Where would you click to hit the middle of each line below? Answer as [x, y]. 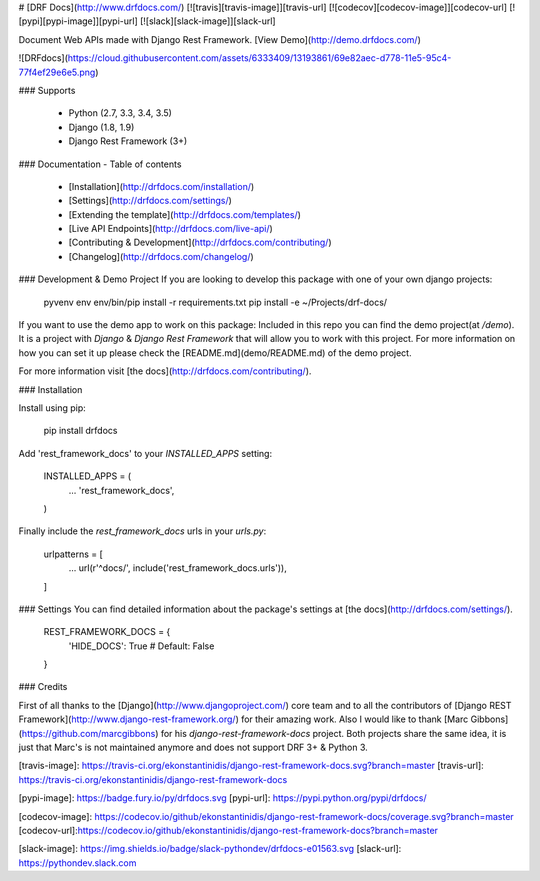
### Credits [43, 687]
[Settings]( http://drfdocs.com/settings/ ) [150, 201]
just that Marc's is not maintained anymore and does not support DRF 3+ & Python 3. [193, 747]
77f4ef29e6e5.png [57, 72]
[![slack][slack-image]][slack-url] [208, 21]
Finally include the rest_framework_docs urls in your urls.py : [142, 531]
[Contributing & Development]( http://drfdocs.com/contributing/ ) [200, 242]
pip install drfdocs [80, 431]
